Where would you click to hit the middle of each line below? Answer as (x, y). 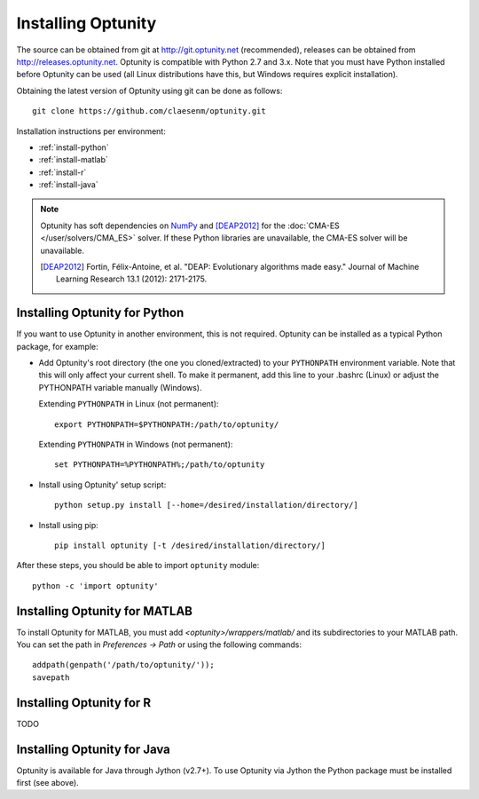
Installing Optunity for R (83, 703)
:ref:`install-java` (68, 185)
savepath (51, 677)
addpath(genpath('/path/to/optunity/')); (123, 665)
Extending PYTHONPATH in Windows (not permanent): (136, 445)
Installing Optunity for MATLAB (104, 611)
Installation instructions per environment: (91, 131)
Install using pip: (69, 525)
